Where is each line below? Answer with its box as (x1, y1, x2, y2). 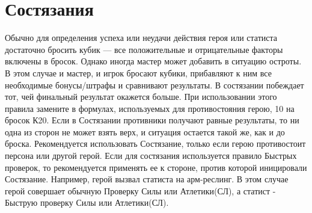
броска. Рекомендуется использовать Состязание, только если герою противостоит (5, 137, 306, 150)
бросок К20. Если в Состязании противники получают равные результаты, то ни (5, 114, 299, 126)
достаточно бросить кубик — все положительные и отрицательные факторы (5, 43, 283, 55)
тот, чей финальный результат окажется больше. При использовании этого (5, 90, 277, 103)
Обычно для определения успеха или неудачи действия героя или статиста (5, 31, 277, 44)
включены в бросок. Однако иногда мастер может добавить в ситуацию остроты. (5, 55, 302, 67)
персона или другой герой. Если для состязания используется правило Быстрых (5, 149, 297, 162)
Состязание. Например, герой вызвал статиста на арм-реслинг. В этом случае (5, 173, 289, 185)
